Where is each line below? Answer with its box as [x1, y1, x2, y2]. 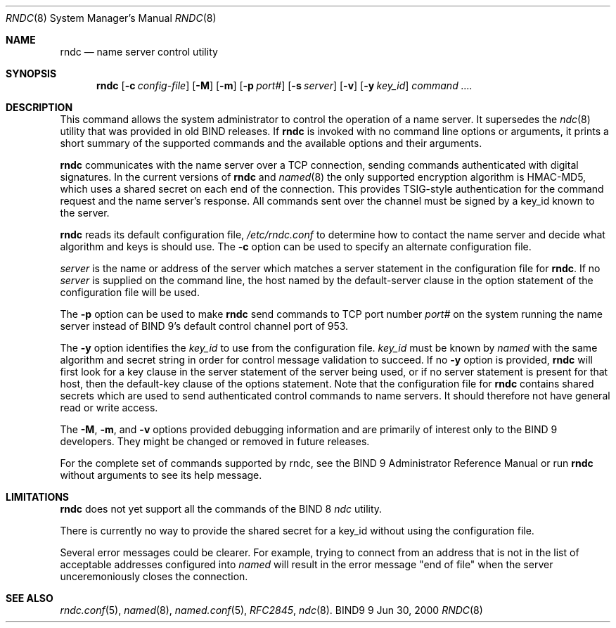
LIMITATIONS [6, 491, 70, 503]
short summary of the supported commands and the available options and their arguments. [60, 137, 482, 149]
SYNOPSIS [6, 68, 57, 79]
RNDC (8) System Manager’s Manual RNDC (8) [6, 12, 217, 24]
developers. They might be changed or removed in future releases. [60, 435, 370, 447]
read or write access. [60, 402, 158, 414]
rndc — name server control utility [60, 46, 218, 58]
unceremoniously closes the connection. [60, 570, 248, 582]
